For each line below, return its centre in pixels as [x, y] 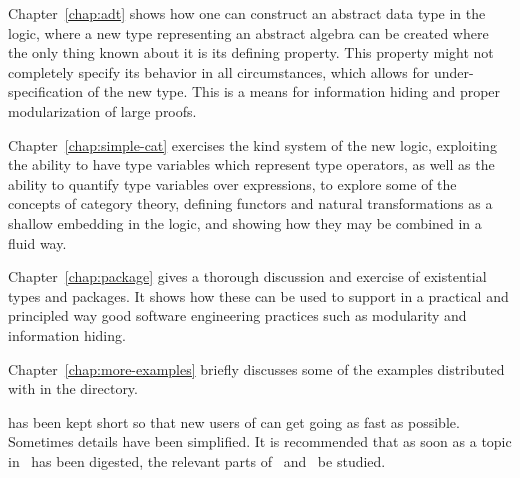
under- [453, 71]
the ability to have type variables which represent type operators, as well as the [251, 164]
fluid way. [37, 242]
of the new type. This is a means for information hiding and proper [294, 91]
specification [46, 91]
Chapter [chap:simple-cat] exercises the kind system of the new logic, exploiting [252, 144]
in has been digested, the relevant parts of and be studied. [197, 460]
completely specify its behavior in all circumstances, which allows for [219, 71]
